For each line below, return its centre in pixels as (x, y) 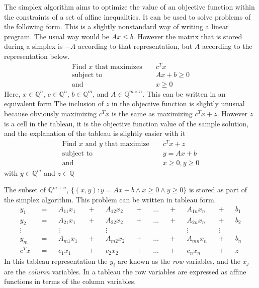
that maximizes (118, 67)
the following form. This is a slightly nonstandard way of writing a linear (116, 26)
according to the (227, 46)
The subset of (25, 190)
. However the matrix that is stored (188, 36)
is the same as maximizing (152, 113)
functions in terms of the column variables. (70, 281)
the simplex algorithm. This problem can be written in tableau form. (110, 200)
